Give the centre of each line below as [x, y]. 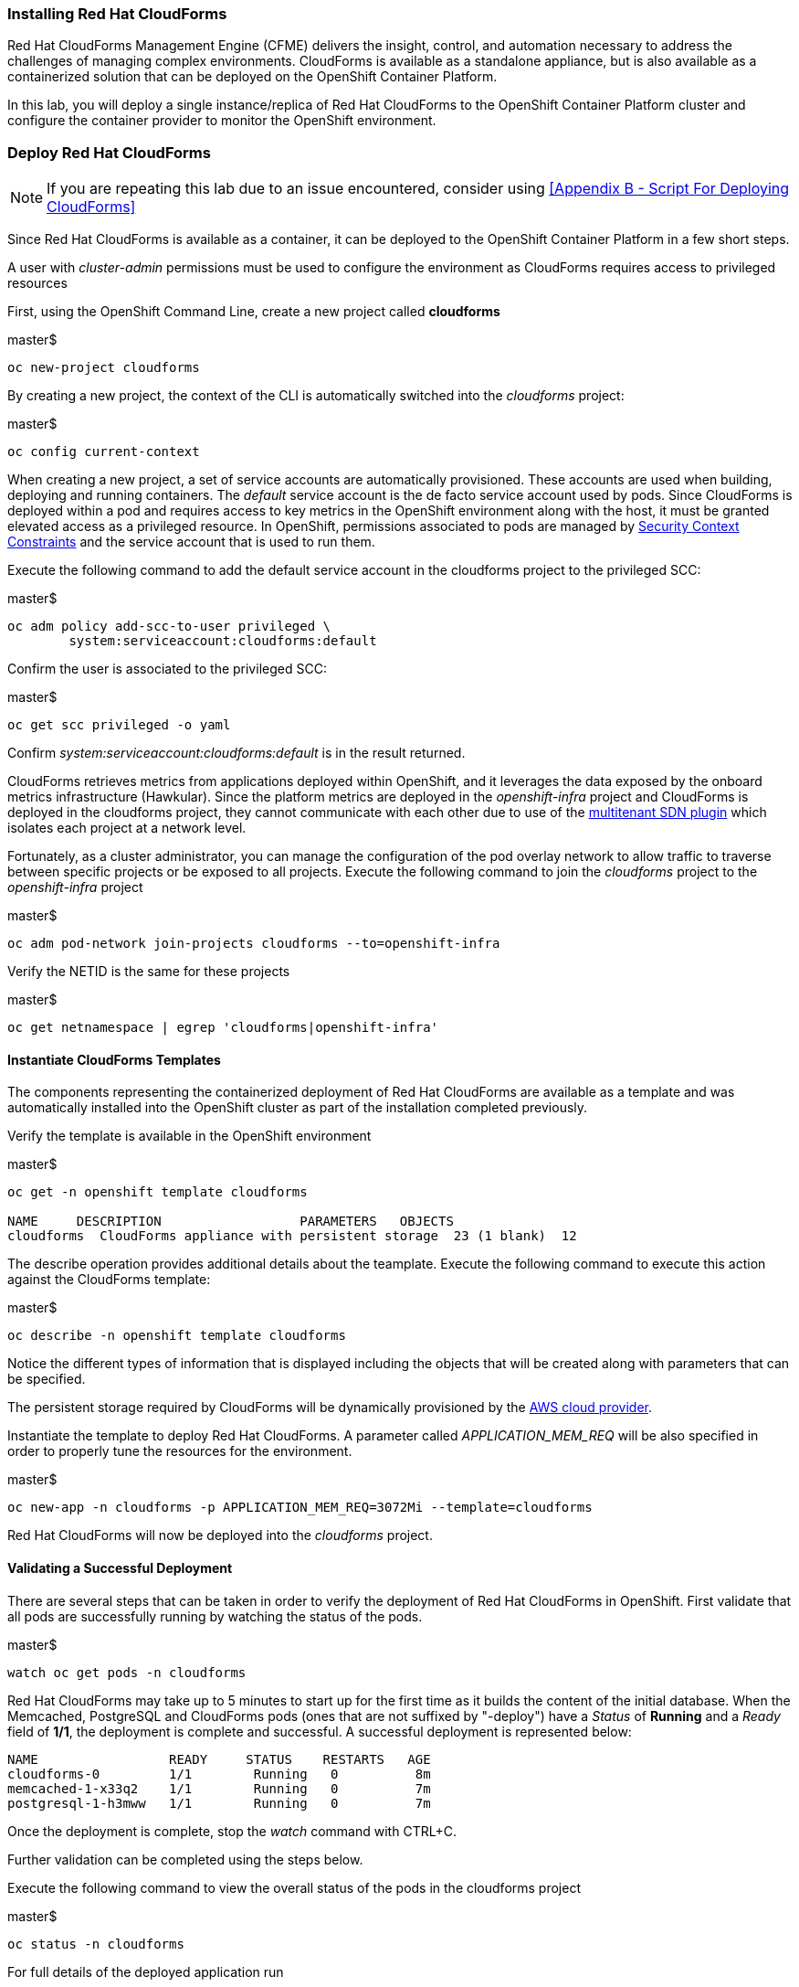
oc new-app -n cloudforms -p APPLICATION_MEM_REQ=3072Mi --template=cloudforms [300, 1508]
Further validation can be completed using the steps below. [185, 1859]
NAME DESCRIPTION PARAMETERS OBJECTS [231, 1222]
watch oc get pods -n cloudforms [127, 1672]
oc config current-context [104, 452]
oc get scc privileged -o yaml [119, 725]
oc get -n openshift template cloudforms [158, 1192]
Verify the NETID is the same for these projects [149, 972]
